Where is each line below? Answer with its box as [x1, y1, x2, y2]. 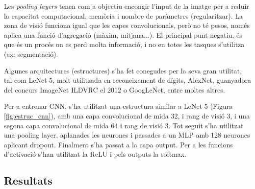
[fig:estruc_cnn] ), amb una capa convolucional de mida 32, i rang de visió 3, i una [4, 110, 250, 120]
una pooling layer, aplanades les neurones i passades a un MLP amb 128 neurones [4, 130, 250, 140]
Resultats [4, 173, 52, 188]
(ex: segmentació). [4, 48, 58, 59]
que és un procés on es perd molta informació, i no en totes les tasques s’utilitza [4, 39, 245, 49]
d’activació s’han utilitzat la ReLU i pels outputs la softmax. [4, 149, 187, 159]
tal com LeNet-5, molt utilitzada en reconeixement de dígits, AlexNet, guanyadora [4, 75, 251, 85]
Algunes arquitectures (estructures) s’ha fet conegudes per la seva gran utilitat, [4, 65, 242, 75]
